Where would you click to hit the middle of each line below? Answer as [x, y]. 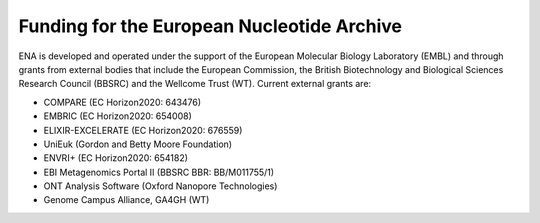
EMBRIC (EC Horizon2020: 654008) [117, 116]
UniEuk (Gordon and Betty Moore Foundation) [138, 144]
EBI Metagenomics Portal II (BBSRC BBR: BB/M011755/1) [159, 172]
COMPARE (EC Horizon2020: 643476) [122, 102]
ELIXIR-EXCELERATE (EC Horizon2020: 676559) [143, 130]
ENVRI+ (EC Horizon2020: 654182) [116, 158]
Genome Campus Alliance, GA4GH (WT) [126, 200]
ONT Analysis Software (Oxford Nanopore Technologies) [160, 186]
